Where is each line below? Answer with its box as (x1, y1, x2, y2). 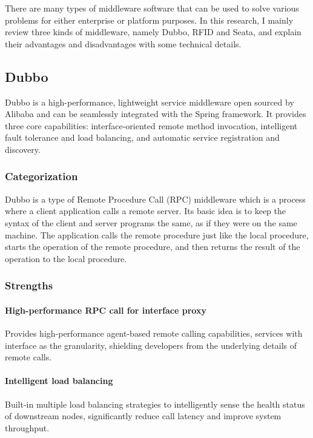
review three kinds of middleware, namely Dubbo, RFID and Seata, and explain (5, 25, 301, 38)
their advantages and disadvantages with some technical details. (5, 37, 242, 50)
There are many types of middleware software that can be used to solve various (5, 2, 299, 14)
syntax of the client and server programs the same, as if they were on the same (5, 216, 297, 229)
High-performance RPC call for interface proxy (5, 303, 206, 316)
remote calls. (5, 351, 52, 363)
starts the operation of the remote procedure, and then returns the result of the (5, 240, 300, 253)
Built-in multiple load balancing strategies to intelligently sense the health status (5, 397, 305, 410)
